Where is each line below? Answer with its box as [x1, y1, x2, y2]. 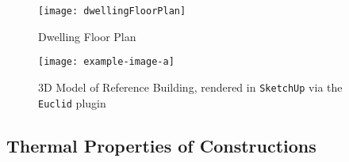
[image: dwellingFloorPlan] [38, 6, 186, 17]
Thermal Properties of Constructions [6, 133, 316, 157]
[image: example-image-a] [38, 56, 174, 68]
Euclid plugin [38, 94, 106, 111]
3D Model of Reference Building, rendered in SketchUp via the [38, 78, 343, 95]
